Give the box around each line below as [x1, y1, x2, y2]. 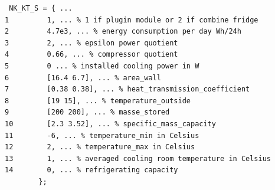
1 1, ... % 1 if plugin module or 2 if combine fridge [5, 15, 258, 24]
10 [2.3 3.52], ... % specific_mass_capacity [5, 119, 216, 128]
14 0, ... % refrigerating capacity [5, 166, 178, 175]
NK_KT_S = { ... [9, 4, 73, 12]
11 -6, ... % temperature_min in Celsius [5, 131, 199, 140]
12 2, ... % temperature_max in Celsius [5, 143, 195, 152]
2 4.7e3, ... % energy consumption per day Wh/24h [5, 27, 241, 36]
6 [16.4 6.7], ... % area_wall [5, 73, 161, 82]
